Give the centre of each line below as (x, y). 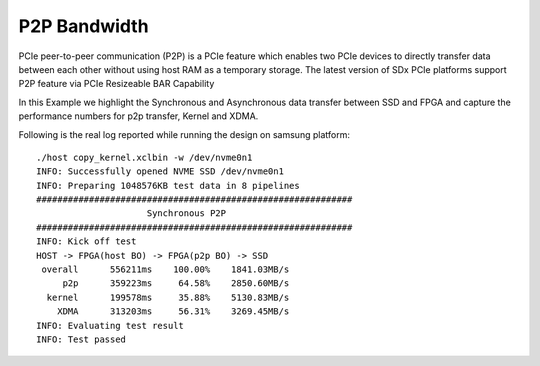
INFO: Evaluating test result (110, 325)
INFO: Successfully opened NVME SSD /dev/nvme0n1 (160, 171)
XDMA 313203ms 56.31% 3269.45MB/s (173, 311)
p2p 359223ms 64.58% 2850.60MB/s (176, 283)
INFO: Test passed (81, 339)
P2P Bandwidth (83, 26)
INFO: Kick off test (86, 241)
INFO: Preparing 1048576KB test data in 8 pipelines (168, 185)
